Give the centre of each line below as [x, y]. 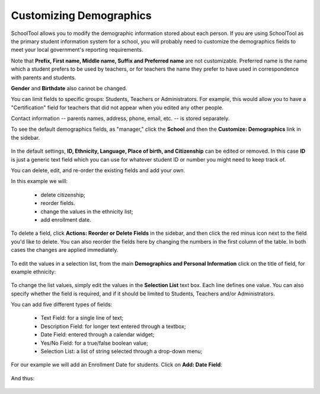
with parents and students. [44, 77]
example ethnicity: [33, 272]
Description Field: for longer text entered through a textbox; [113, 326]
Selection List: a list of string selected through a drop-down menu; [121, 351]
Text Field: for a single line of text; [82, 318]
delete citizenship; [63, 195]
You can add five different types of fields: [62, 305]
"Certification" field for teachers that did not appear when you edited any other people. [117, 108]
